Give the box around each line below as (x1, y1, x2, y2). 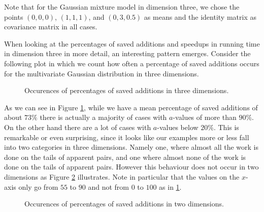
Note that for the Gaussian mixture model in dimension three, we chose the (4, 2, 240, 12)
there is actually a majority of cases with (40, 112, 167, 122)
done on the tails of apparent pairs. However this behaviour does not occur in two (4, 161, 259, 172)
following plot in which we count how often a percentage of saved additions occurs (4, 58, 259, 68)
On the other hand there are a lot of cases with (4, 121, 151, 132)
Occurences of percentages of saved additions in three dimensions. (24, 85, 229, 96)
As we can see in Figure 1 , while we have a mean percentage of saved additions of (4, 102, 258, 112)
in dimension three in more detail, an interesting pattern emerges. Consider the (4, 48, 251, 59)
